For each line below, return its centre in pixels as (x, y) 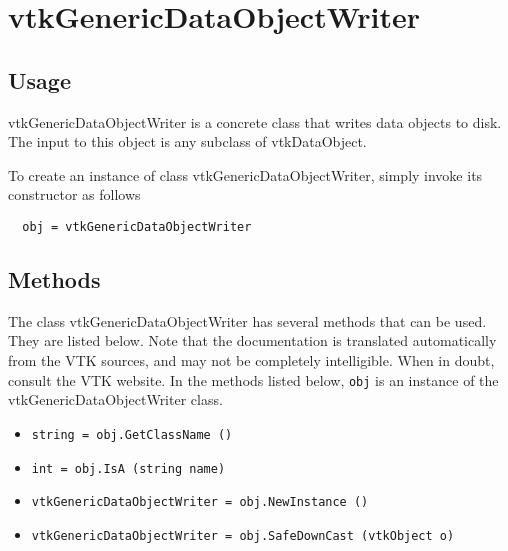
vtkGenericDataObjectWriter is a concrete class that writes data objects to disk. (255, 121)
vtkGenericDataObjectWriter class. (115, 399)
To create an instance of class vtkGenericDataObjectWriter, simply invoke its (245, 174)
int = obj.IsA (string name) (128, 468)
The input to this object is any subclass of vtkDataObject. (187, 141)
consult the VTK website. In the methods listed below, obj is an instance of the (253, 379)
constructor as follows (74, 194)
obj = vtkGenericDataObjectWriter (137, 226)
